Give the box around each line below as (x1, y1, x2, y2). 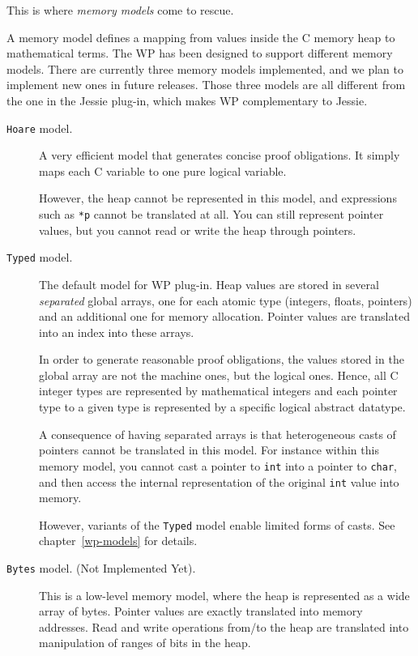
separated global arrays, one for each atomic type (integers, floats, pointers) (39, 292, 412, 309)
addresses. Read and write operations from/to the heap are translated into (39, 618, 409, 635)
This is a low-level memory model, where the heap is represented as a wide (39, 586, 410, 603)
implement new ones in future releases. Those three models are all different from (6, 76, 406, 93)
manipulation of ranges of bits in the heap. (39, 634, 251, 651)
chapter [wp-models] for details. (39, 532, 198, 549)
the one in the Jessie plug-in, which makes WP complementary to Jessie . (6, 92, 368, 109)
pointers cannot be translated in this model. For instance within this (39, 441, 379, 458)
